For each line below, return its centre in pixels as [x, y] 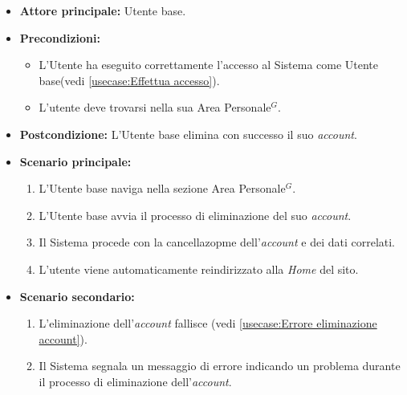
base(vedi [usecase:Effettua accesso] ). [129, 80]
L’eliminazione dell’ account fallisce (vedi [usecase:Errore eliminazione [208, 323]
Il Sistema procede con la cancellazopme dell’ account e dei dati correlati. [217, 242]
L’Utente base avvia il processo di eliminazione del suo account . [195, 215]
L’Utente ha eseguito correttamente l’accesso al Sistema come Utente [209, 65]
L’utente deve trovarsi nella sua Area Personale [155, 107]
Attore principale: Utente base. [103, 10]
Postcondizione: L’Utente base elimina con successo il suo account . [188, 134]
